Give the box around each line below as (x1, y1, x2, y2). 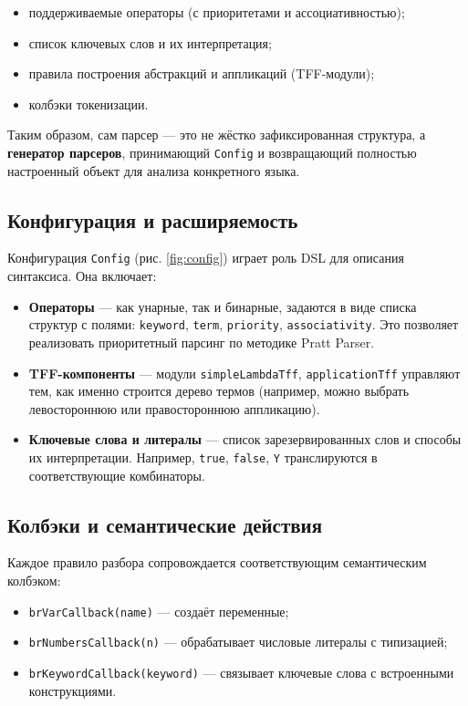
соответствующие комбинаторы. (28, 465, 205, 484)
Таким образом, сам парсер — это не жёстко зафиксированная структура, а (7, 125, 426, 144)
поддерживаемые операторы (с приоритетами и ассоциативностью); (28, 3, 405, 21)
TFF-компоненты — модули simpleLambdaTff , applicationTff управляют (28, 363, 461, 382)
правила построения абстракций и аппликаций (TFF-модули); (28, 64, 375, 83)
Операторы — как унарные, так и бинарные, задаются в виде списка (28, 296, 417, 316)
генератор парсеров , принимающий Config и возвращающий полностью (7, 142, 417, 161)
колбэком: (7, 571, 61, 589)
